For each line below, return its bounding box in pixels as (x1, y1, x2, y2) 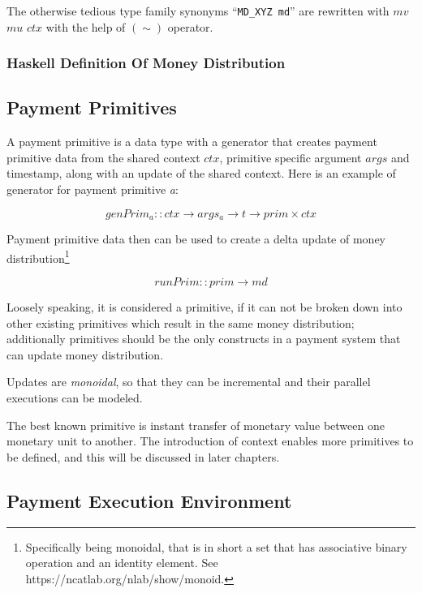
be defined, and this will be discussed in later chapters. (6, 448, 280, 465)
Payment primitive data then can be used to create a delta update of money (6, 230, 385, 247)
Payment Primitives (6, 95, 177, 120)
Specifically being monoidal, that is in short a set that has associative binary (25, 538, 407, 555)
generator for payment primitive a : (6, 181, 179, 198)
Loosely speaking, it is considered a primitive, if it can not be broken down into (6, 298, 403, 315)
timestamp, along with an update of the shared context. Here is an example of (6, 165, 396, 182)
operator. (167, 18, 213, 35)
